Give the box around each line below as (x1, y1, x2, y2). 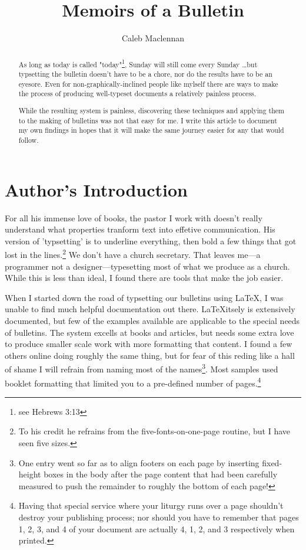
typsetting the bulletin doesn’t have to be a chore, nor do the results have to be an (18, 69, 272, 79)
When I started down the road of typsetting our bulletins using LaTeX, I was (5, 291, 284, 303)
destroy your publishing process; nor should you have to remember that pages (18, 511, 299, 523)
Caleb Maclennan (121, 32, 185, 44)
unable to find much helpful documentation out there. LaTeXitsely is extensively (5, 303, 295, 315)
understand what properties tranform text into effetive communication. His (5, 223, 275, 235)
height (18, 468, 41, 480)
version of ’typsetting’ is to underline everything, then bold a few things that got (5, 234, 297, 247)
